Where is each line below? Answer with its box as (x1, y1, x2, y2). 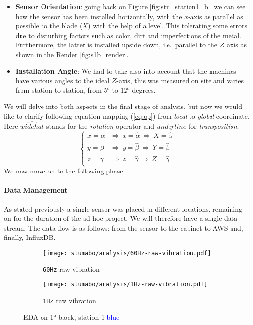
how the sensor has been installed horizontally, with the (15, 11, 182, 21)
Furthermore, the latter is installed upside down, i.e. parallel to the (15, 40, 218, 50)
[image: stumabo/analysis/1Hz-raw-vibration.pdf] (43, 281, 208, 288)
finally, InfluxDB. (4, 232, 56, 242)
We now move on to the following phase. (4, 166, 125, 176)
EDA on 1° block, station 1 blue (23, 311, 120, 322)
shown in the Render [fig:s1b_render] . (15, 49, 129, 59)
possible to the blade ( (15, 21, 83, 31)
